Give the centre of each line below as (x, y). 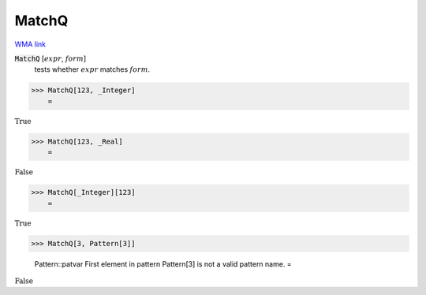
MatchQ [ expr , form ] (50, 58)
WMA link (30, 44)
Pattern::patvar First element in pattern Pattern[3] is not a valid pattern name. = (163, 263)
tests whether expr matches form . (92, 69)
